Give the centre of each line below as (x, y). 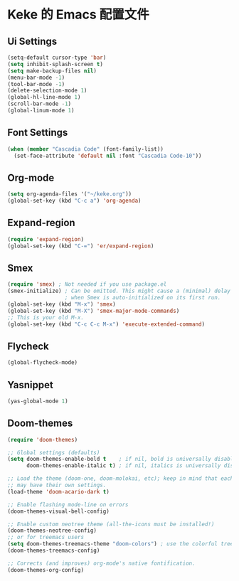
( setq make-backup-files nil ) (52, 71)
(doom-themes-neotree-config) (52, 531)
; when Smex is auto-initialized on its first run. (143, 298)
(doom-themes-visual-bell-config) (59, 511)
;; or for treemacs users (46, 538)
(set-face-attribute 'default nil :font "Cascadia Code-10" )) (108, 156)
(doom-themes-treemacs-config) (54, 551)
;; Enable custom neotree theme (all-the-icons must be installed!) (111, 524)
